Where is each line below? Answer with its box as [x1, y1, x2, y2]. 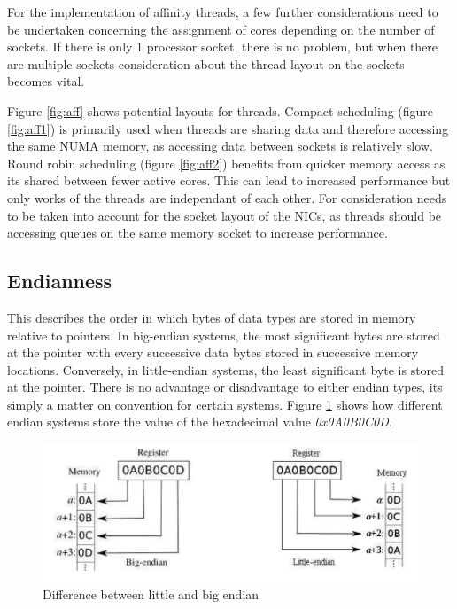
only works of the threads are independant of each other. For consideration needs [7, 188, 447, 207]
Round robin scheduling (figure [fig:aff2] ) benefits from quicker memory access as [7, 153, 445, 172]
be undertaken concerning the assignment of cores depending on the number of [7, 20, 435, 38]
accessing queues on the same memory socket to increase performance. [7, 223, 388, 242]
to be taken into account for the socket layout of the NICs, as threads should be [7, 206, 442, 224]
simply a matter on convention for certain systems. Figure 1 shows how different [7, 394, 443, 413]
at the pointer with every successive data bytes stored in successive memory [7, 343, 419, 362]
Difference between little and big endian [43, 584, 259, 603]
